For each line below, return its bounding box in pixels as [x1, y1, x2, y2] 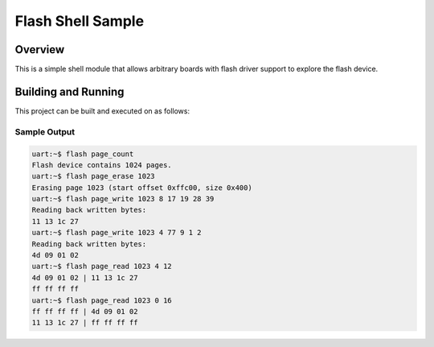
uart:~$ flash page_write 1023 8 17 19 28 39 [31, 194, 215, 204]
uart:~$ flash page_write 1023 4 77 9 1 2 [31, 228, 202, 238]
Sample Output [14, 126, 76, 137]
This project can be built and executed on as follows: [14, 105, 190, 116]
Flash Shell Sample [14, 12, 145, 30]
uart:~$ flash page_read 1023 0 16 [31, 295, 172, 305]
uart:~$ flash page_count [31, 149, 134, 159]
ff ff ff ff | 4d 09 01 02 [31, 307, 138, 316]
